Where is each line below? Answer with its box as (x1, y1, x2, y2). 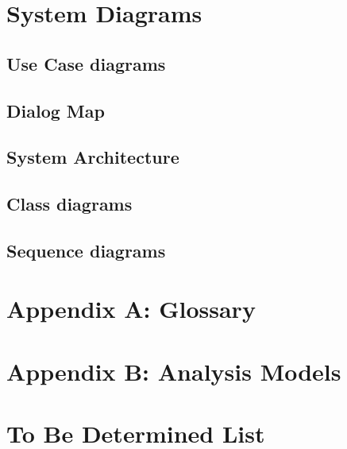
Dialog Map (6, 98, 105, 122)
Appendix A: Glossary (6, 292, 256, 325)
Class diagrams (6, 192, 133, 216)
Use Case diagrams (6, 51, 166, 75)
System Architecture (6, 145, 179, 169)
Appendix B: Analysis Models (6, 354, 341, 387)
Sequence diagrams (6, 238, 166, 262)
